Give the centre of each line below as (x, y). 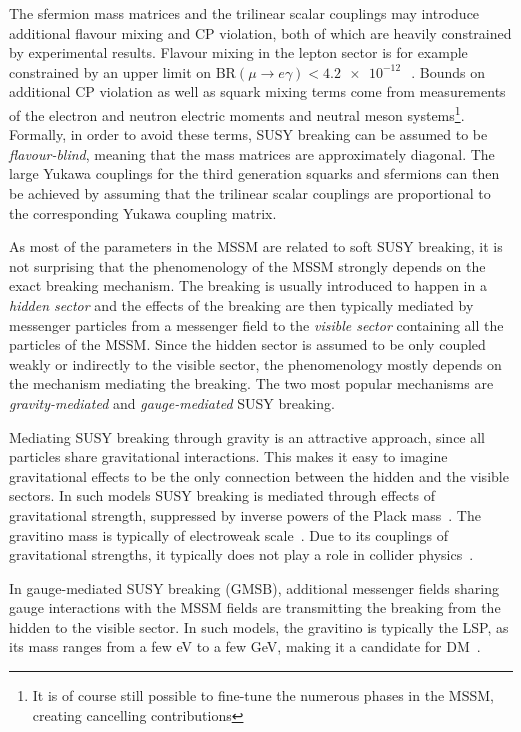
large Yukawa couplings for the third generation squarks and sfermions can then (254, 173)
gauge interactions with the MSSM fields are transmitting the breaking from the (255, 607)
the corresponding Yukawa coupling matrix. (143, 212)
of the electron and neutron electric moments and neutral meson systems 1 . (237, 113)
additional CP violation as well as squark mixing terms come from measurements (257, 91)
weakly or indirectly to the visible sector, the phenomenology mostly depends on (255, 363)
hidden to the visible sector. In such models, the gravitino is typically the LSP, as (259, 626)
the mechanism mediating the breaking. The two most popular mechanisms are (251, 383)
